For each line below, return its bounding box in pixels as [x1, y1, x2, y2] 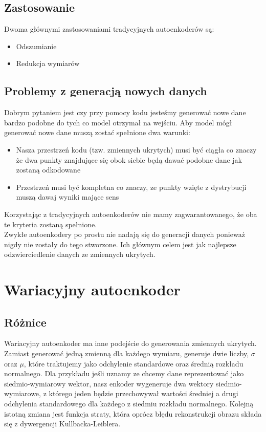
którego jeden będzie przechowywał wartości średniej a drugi [49, 388, 238, 399]
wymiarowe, [4, 388, 41, 399]
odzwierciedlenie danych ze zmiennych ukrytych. [4, 249, 156, 260]
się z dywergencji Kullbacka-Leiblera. [4, 418, 121, 429]
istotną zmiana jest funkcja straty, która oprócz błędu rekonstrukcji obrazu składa [4, 408, 262, 419]
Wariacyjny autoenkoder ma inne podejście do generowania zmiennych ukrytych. [4, 338, 257, 349]
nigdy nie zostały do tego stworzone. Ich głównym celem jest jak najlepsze [4, 239, 236, 249]
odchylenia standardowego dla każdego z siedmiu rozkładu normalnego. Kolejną [4, 398, 254, 409]
